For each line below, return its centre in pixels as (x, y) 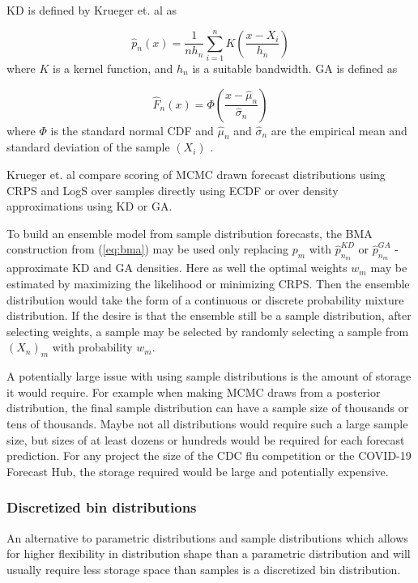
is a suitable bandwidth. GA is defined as (295, 68)
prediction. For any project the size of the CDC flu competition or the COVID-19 (209, 455)
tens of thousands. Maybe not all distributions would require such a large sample (207, 424)
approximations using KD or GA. (90, 206)
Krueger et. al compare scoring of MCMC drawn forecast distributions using (196, 174)
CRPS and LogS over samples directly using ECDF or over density (173, 190)
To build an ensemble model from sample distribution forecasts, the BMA (190, 233)
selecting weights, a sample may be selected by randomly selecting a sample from (208, 331)
